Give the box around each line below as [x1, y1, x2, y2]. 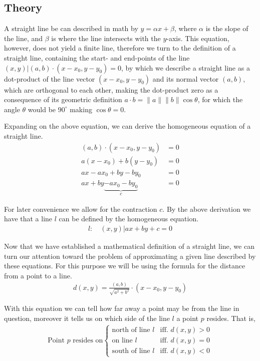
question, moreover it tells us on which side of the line [4, 312, 170, 323]
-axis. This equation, [166, 33, 229, 43]
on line [112, 336, 133, 344]
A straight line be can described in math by [4, 23, 138, 34]
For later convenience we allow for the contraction [4, 203, 157, 214]
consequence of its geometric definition [4, 94, 122, 105]
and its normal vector [152, 73, 219, 84]
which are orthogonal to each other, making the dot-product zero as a [4, 84, 218, 95]
